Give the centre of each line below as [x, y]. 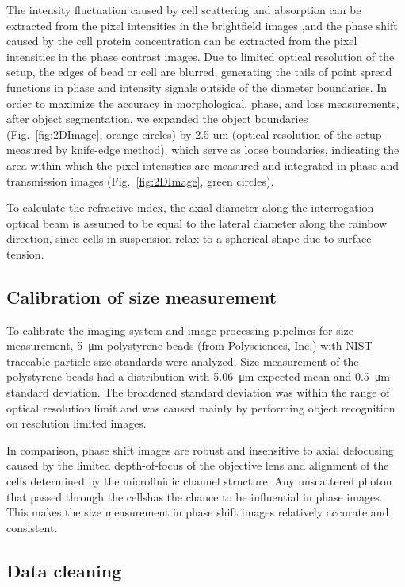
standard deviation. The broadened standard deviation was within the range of [198, 392]
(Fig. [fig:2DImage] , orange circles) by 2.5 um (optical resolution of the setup [194, 134]
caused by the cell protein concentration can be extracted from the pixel [182, 41]
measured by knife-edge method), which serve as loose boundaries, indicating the [203, 150]
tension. [25, 253]
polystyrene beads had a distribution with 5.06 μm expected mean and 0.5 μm [198, 376]
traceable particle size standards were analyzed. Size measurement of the [183, 361]
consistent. [32, 527]
